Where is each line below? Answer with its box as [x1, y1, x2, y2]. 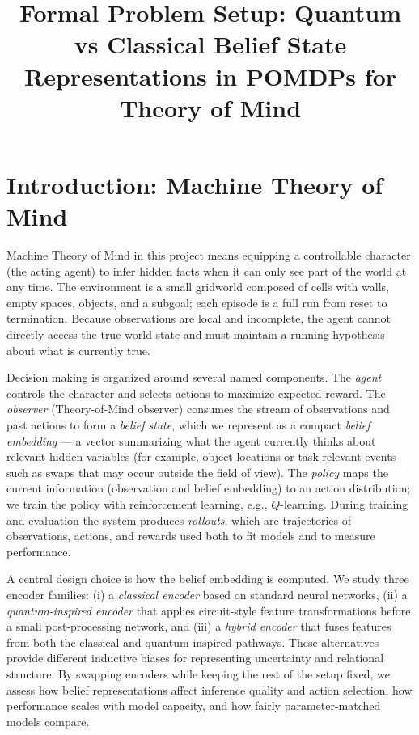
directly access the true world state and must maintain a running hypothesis [6, 326, 385, 343]
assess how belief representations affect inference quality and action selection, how [6, 681, 413, 698]
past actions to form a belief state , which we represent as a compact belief [6, 416, 370, 433]
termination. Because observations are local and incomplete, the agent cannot [6, 310, 391, 327]
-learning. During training [280, 495, 408, 512]
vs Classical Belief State [74, 27, 347, 61]
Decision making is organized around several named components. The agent [6, 369, 382, 386]
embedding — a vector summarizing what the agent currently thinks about [6, 432, 376, 449]
